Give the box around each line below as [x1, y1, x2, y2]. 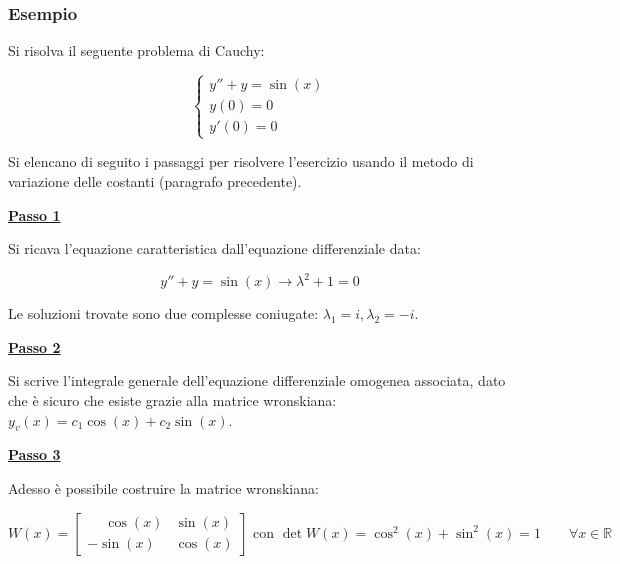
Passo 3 [8, 444, 61, 465]
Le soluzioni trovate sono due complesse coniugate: [8, 303, 319, 324]
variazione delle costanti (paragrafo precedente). [8, 170, 302, 191]
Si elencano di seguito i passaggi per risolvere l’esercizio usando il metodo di [8, 151, 474, 172]
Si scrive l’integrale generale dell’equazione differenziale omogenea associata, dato [8, 370, 506, 391]
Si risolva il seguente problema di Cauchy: [8, 40, 265, 61]
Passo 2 [8, 336, 61, 357]
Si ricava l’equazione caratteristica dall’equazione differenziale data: [8, 238, 421, 259]
